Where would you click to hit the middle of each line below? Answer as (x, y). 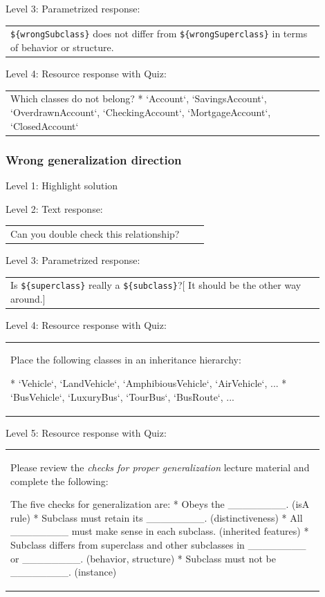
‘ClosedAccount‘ (45, 125)
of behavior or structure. (62, 47)
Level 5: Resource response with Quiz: (86, 432)
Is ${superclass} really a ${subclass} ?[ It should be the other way (156, 285)
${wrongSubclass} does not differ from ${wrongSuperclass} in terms (159, 34)
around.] (28, 298)
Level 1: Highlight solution (62, 185)
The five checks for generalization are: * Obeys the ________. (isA (160, 504)
